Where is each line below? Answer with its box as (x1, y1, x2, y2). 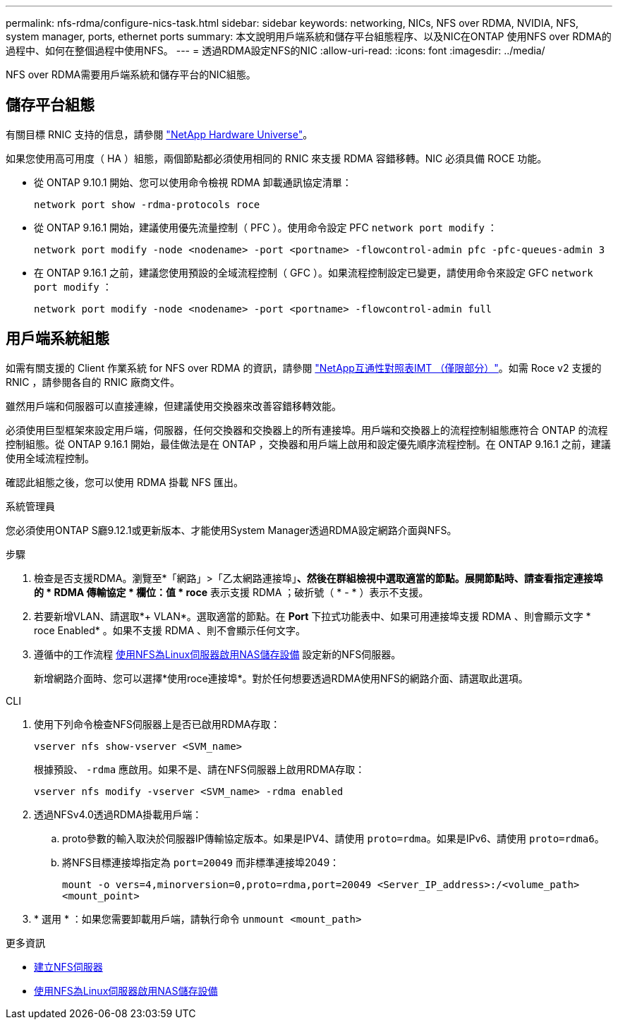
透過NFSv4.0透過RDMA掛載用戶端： (34, 808, 202, 820)
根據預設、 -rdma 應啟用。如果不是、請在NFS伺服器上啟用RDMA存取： (34, 763, 365, 775)
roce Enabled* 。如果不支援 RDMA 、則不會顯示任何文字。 (34, 624, 306, 636)
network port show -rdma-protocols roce (34, 198, 260, 210)
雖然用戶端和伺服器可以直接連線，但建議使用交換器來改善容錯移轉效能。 (6, 399, 341, 412)
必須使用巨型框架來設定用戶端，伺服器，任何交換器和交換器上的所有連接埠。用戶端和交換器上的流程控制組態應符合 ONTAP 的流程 (6, 423, 608, 436)
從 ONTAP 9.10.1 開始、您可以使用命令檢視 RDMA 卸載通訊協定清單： (34, 176, 352, 188)
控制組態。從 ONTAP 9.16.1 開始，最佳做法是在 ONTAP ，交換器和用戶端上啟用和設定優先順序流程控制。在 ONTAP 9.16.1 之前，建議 (6, 437, 611, 450)
